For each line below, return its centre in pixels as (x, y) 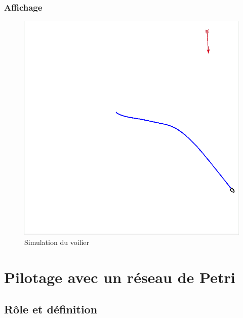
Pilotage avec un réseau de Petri (120, 277)
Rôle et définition (51, 309)
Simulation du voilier (57, 242)
